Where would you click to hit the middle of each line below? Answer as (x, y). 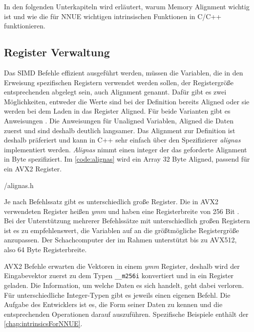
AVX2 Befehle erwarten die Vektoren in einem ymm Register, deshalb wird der (122, 266)
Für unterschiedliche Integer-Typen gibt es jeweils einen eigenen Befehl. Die (117, 295)
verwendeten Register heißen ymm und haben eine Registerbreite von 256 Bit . (122, 211)
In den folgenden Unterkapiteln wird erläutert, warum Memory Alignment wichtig (127, 6)
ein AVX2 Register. (33, 168)
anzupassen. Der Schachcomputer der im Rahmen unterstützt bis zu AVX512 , (120, 240)
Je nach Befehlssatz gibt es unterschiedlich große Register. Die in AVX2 (111, 202)
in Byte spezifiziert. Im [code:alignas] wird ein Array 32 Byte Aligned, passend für (127, 159)
